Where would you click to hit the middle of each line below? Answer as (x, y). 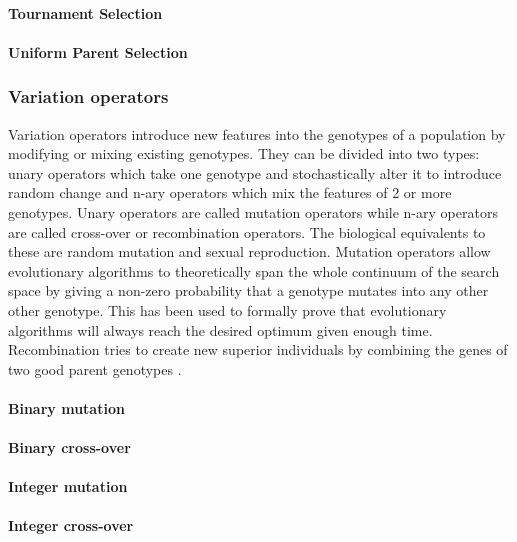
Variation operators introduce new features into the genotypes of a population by (257, 133)
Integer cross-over (71, 525)
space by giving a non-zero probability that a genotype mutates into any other (248, 290)
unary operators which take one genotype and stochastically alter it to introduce (255, 172)
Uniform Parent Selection (98, 51)
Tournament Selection (85, 12)
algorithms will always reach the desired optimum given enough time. (220, 329)
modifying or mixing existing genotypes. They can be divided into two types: (244, 153)
